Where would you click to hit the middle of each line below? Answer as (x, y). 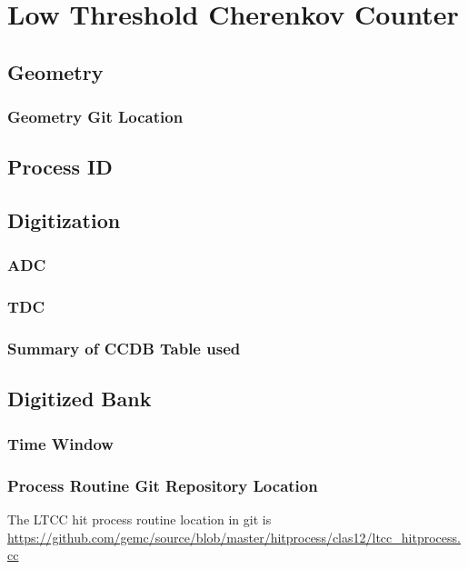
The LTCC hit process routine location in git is (139, 519)
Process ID (60, 167)
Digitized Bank (80, 399)
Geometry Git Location (95, 117)
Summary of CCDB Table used (124, 349)
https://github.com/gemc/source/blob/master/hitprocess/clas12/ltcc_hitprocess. (234, 537)
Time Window (60, 443)
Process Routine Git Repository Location (163, 485)
